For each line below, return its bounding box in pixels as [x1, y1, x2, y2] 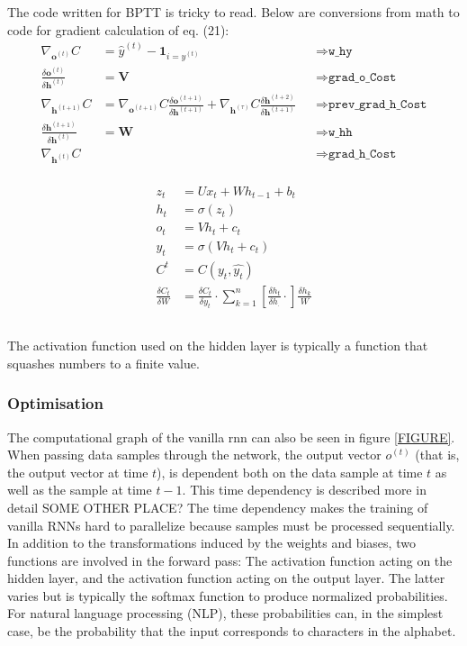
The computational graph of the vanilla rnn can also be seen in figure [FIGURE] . [7, 427, 455, 446]
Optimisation [7, 392, 103, 414]
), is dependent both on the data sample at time [157, 462, 423, 481]
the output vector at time [7, 462, 148, 481]
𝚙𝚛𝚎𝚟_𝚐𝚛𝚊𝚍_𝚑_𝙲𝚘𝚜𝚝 [328, 98, 427, 112]
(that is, [415, 445, 460, 464]
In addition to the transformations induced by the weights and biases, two [7, 533, 416, 552]
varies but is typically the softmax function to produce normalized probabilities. [7, 586, 448, 605]
